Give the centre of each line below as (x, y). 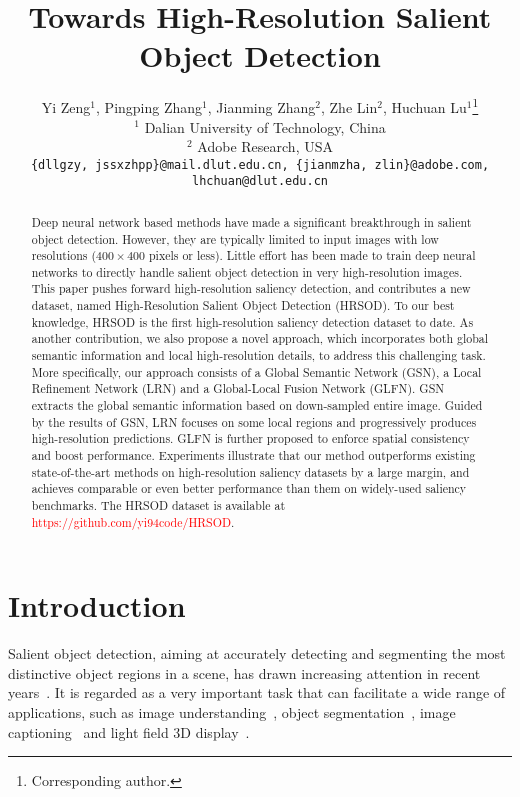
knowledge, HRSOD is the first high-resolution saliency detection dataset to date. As (252, 321)
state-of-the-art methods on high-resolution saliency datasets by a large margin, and (250, 471)
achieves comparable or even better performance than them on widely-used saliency (249, 488)
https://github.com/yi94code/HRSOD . (133, 521)
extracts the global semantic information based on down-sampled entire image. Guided (257, 405)
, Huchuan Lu (424, 106)
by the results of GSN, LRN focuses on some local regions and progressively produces (254, 421)
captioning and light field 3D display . (129, 731)
